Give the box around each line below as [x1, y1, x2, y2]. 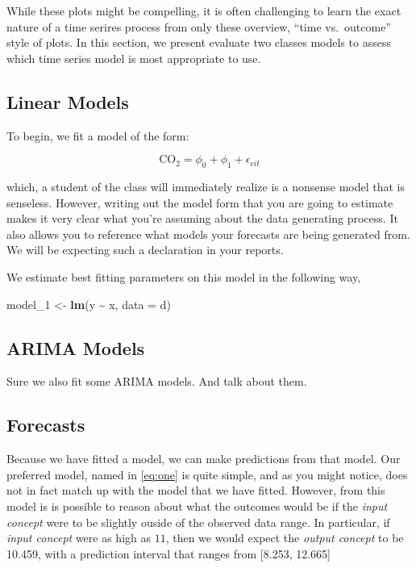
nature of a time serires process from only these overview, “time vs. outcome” [6, 18, 392, 35]
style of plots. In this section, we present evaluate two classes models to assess [6, 34, 391, 51]
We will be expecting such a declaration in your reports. [6, 241, 284, 258]
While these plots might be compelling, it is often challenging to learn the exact [6, 2, 401, 19]
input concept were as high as [6, 529, 151, 546]
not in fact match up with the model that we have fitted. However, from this [6, 482, 385, 499]
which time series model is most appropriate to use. [6, 49, 261, 66]
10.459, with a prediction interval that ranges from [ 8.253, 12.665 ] [6, 545, 331, 562]
